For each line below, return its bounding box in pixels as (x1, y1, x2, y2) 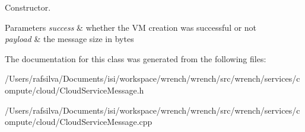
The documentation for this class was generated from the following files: (5, 52, 266, 65)
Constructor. (5, 1, 51, 13)
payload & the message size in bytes (5, 33, 134, 45)
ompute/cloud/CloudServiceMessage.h (5, 83, 144, 96)
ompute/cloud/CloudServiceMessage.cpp (5, 115, 152, 128)
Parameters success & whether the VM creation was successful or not (5, 21, 257, 33)
